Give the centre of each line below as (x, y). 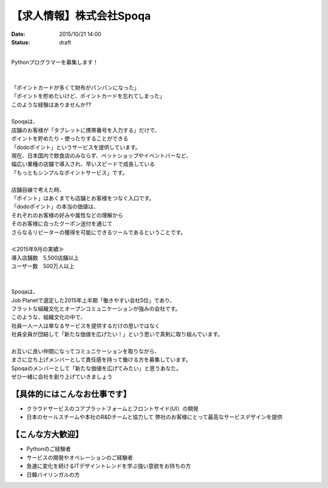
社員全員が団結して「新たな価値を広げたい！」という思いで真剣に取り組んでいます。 (117, 334)
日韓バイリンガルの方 (53, 475)
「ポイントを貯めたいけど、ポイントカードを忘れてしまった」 (88, 96)
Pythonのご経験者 (49, 449)
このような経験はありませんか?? (51, 105)
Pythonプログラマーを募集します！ (55, 62)
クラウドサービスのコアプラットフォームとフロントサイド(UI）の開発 (112, 409)
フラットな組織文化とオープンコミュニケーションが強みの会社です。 (96, 309)
